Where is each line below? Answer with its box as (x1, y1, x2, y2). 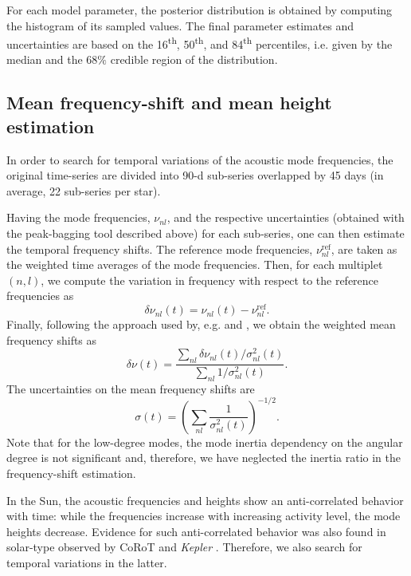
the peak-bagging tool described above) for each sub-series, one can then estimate (6, 225, 405, 241)
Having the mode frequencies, (6, 209, 151, 226)
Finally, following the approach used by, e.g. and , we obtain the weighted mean (6, 316, 396, 333)
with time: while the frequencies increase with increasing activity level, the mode (6, 507, 401, 524)
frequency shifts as (6, 331, 97, 348)
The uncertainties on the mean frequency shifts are (6, 380, 255, 396)
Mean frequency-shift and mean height (6, 90, 332, 115)
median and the (6, 51, 83, 68)
